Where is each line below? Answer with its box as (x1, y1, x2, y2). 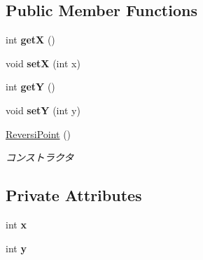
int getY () (6, 79, 55, 94)
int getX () (6, 32, 55, 47)
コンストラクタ (6, 150, 74, 165)
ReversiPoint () (6, 126, 71, 141)
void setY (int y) (6, 102, 80, 117)
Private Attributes (6, 184, 142, 206)
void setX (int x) (6, 55, 80, 70)
